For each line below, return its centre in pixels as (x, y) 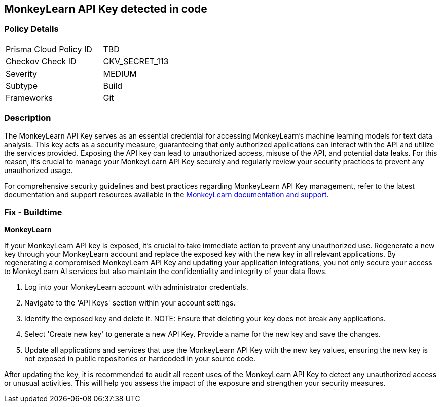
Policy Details (31, 29)
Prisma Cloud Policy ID (49, 49)
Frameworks (29, 98)
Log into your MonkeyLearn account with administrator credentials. (136, 287)
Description (28, 118)
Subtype (22, 86)
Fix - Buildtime (33, 212)
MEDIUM (120, 73)
